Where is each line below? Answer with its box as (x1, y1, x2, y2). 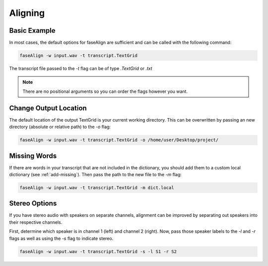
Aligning (9, 7, 45, 18)
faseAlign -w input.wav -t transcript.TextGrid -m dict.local (19, 185, 174, 191)
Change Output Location (9, 104, 87, 112)
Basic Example (9, 26, 56, 35)
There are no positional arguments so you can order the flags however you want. (22, 88, 188, 94)
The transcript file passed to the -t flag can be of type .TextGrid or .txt (9, 66, 152, 71)
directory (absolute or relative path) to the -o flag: (9, 124, 111, 130)
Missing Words (9, 151, 57, 160)
